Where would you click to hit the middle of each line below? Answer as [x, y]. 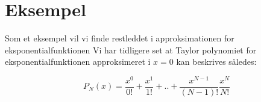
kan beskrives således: [216, 61]
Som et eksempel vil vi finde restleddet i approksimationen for [120, 38]
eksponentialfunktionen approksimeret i [78, 61]
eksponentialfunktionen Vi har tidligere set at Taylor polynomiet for [131, 49]
